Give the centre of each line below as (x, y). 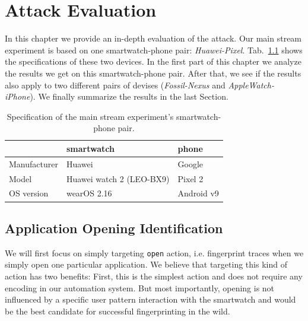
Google (190, 163)
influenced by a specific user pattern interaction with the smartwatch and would (150, 299)
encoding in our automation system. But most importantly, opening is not (140, 287)
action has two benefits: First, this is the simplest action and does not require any (154, 276)
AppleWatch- (251, 85)
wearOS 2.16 (89, 193)
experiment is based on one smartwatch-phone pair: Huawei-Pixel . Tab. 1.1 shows (154, 50)
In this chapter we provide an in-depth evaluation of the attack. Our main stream (153, 38)
